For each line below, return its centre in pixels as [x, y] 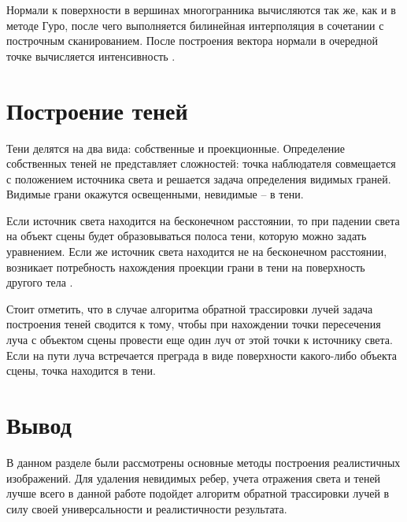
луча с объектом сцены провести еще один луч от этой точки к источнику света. [200, 340]
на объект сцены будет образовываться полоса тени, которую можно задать [187, 236]
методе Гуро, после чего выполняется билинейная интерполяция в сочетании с [195, 25]
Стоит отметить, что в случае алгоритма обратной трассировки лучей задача [190, 308]
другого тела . [40, 282]
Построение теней [97, 110]
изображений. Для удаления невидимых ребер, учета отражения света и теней [194, 478]
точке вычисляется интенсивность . [91, 56]
